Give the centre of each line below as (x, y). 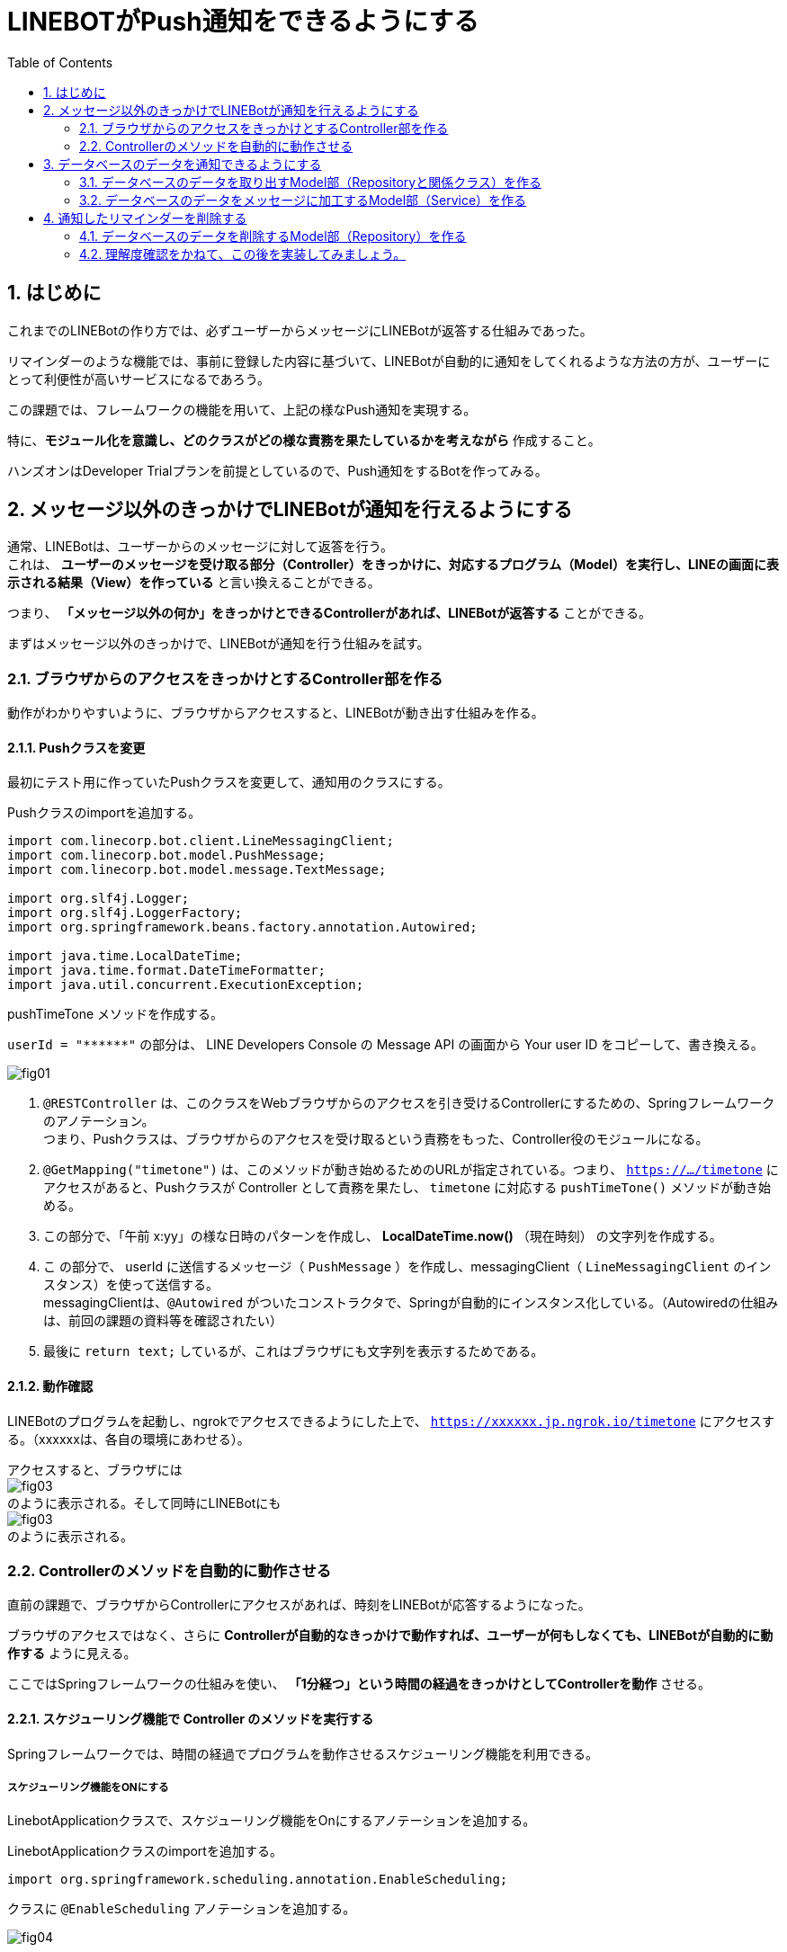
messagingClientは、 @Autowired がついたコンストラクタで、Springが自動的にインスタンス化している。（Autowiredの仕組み (411, 1303)
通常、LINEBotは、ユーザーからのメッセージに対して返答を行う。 (200, 547)
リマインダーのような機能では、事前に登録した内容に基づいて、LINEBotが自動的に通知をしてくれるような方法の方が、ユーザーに (389, 361)
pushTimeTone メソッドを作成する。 (116, 1014)
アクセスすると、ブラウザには (95, 1469)
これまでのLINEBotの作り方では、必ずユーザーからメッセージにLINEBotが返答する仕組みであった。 (300, 330)
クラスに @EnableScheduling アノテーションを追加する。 (182, 1909)
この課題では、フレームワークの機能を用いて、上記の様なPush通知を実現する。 (242, 409)
